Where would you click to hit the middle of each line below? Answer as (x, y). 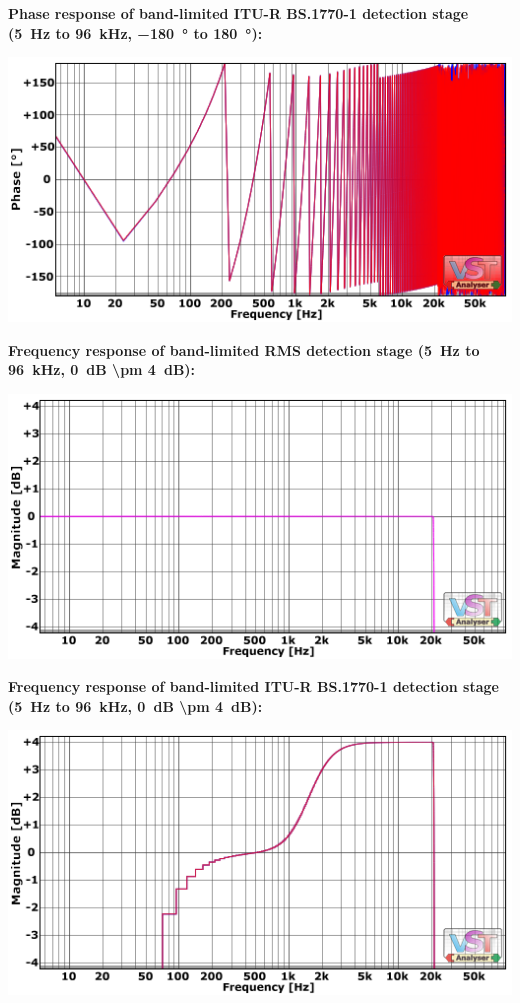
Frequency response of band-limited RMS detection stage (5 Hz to (244, 349)
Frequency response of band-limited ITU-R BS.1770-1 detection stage (253, 686)
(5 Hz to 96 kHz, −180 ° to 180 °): (135, 32)
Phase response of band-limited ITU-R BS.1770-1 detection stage (238, 13)
